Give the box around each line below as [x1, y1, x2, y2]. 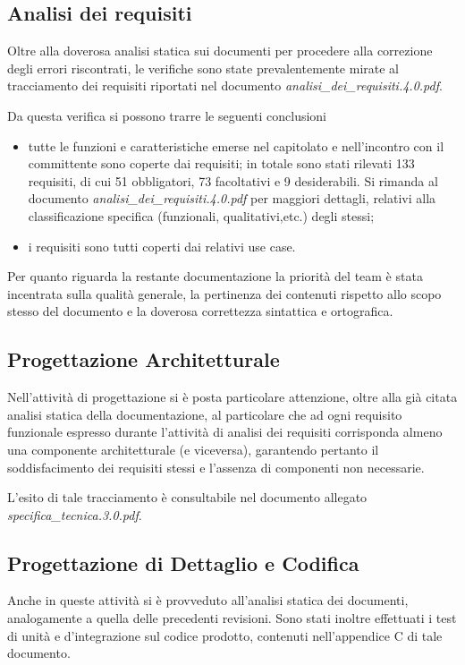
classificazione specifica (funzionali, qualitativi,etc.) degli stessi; [28, 206, 375, 225]
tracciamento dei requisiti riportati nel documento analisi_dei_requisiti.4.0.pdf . [7, 76, 443, 95]
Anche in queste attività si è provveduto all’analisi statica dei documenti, [7, 591, 409, 610]
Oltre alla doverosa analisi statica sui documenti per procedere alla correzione [7, 41, 433, 60]
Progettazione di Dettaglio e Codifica [7, 549, 359, 576]
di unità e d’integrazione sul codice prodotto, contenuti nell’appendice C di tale [7, 626, 443, 644]
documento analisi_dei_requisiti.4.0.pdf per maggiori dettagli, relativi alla [28, 189, 436, 208]
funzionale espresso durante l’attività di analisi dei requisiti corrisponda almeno [7, 422, 443, 441]
